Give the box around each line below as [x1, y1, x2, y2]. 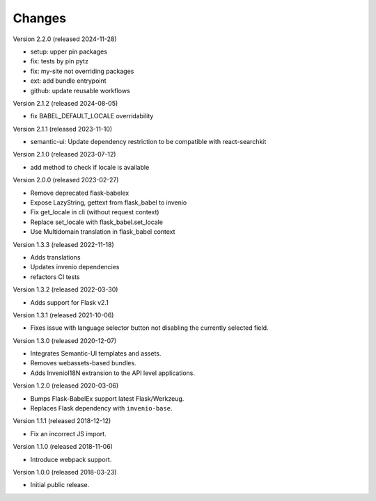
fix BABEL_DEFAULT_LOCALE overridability [30, 112, 154, 120]
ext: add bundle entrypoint [30, 77, 107, 85]
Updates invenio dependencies [30, 263, 120, 271]
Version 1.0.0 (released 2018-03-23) [13, 468, 117, 476]
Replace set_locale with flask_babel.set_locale [30, 218, 164, 226]
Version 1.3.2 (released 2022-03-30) [13, 285, 118, 294]
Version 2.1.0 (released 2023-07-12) [13, 150, 116, 159]
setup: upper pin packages [30, 47, 108, 56]
